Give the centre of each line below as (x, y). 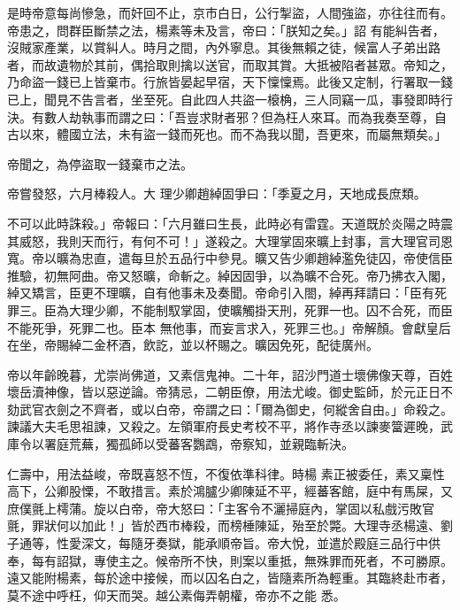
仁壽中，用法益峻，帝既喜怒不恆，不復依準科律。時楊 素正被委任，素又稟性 (226, 473)
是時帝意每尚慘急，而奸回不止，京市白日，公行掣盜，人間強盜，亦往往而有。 (230, 12)
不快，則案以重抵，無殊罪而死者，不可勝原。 (322, 560)
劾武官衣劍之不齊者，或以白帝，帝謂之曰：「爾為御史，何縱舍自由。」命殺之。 (230, 409)
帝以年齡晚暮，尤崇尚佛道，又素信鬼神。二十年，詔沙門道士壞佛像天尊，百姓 (230, 374)
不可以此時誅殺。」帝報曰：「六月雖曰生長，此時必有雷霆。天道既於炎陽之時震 (230, 223)
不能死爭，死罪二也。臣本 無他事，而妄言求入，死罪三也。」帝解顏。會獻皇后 (229, 327)
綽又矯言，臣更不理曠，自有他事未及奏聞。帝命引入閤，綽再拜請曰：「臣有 (221, 293)
